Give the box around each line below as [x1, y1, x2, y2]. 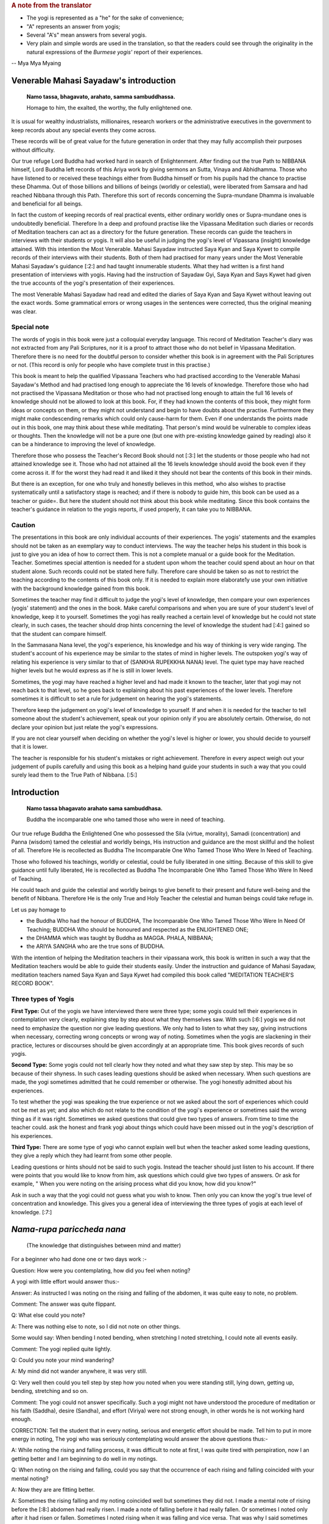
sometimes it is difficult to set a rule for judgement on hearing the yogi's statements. [11, 695, 223, 702]
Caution [11, 521, 36, 529]
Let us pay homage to [11, 906, 66, 913]
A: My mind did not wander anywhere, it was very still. [11, 1367, 147, 1375]
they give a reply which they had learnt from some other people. [11, 1152, 173, 1159]
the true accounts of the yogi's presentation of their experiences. [11, 279, 175, 287]
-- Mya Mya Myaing [11, 60, 62, 67]
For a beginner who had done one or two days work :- [11, 1256, 147, 1263]
